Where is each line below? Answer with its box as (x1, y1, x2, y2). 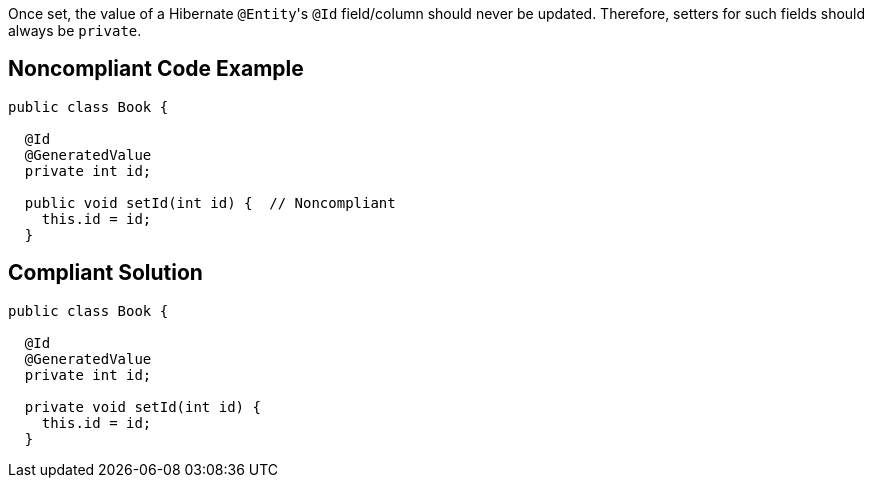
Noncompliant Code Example (8, 56, 304, 82)
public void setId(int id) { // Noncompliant (24, 194, 396, 211)
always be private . (8, 22, 142, 39)
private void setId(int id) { (24, 398, 261, 415)
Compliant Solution (8, 260, 203, 286)
